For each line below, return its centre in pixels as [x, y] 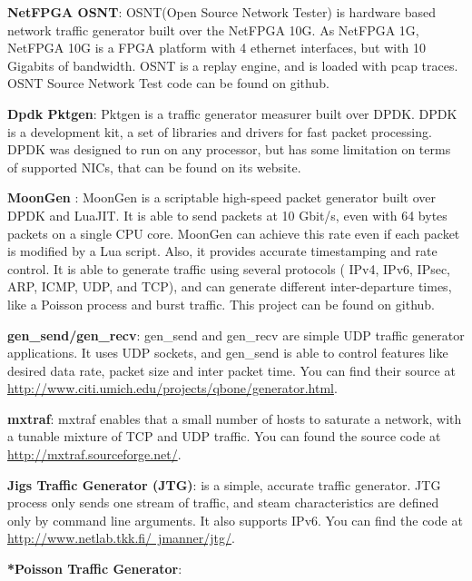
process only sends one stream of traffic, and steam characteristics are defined [223, 502]
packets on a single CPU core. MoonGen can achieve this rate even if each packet [234, 233]
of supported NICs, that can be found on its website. [154, 167]
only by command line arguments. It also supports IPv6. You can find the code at [235, 520]
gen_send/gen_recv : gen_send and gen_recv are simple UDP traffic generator [236, 335]
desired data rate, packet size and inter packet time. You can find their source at [231, 370]
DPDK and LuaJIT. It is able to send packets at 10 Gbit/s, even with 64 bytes [227, 215]
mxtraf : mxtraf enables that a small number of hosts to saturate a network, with [235, 418]
